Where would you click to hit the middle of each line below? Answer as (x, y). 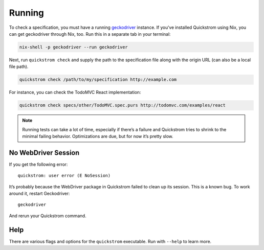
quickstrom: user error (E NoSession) (64, 176)
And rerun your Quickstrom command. (48, 216)
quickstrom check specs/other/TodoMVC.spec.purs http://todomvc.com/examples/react (122, 105)
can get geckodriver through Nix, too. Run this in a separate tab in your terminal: (90, 34)
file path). (19, 67)
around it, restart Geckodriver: (40, 194)
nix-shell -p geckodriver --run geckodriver (74, 47)
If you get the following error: (38, 164)
